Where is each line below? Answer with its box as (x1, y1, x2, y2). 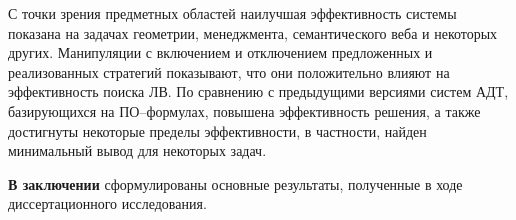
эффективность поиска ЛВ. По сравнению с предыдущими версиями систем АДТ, (8, 81, 509, 102)
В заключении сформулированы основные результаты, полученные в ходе (8, 173, 463, 194)
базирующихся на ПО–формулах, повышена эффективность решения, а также (8, 100, 481, 121)
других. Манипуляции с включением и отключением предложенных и (8, 42, 433, 63)
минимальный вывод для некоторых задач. (8, 140, 267, 161)
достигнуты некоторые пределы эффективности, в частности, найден (8, 120, 427, 141)
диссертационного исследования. (8, 193, 207, 214)
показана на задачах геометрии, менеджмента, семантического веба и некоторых (8, 22, 498, 43)
